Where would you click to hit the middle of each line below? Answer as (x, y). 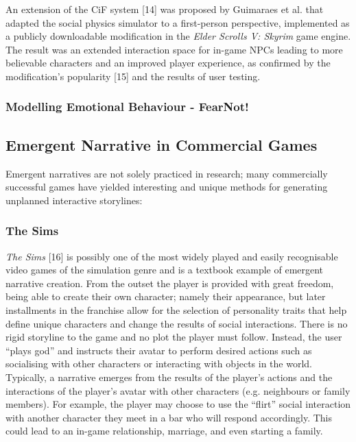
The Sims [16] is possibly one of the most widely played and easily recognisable (172, 256)
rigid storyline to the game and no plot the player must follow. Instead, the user (174, 337)
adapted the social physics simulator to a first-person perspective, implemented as (178, 22)
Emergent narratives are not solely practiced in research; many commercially (167, 173)
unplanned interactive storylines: (74, 200)
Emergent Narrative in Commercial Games (162, 144)
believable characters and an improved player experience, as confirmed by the (168, 63)
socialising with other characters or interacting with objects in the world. (159, 364)
